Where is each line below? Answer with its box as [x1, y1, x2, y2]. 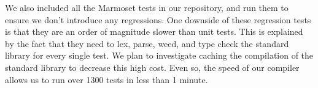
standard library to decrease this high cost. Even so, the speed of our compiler [5, 61, 300, 73]
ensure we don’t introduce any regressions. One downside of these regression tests [5, 13, 311, 26]
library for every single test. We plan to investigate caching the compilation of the [5, 49, 314, 62]
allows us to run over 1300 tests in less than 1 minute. [5, 73, 208, 86]
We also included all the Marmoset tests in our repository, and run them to [5, 1, 289, 13]
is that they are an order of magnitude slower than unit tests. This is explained [5, 25, 303, 38]
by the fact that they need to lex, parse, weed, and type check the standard [5, 37, 289, 50]
